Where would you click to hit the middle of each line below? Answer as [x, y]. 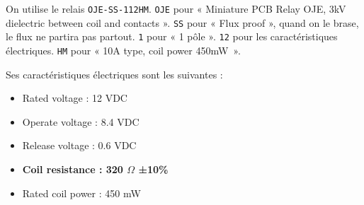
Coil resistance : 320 [73, 169]
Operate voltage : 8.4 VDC [81, 121]
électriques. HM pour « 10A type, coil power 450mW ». [123, 50]
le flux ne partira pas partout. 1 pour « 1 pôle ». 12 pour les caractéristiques [172, 36]
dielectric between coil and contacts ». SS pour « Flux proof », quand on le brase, [182, 22]
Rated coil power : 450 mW [81, 193]
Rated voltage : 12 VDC [75, 98]
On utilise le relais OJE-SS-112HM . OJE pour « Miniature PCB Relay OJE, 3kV [176, 8]
